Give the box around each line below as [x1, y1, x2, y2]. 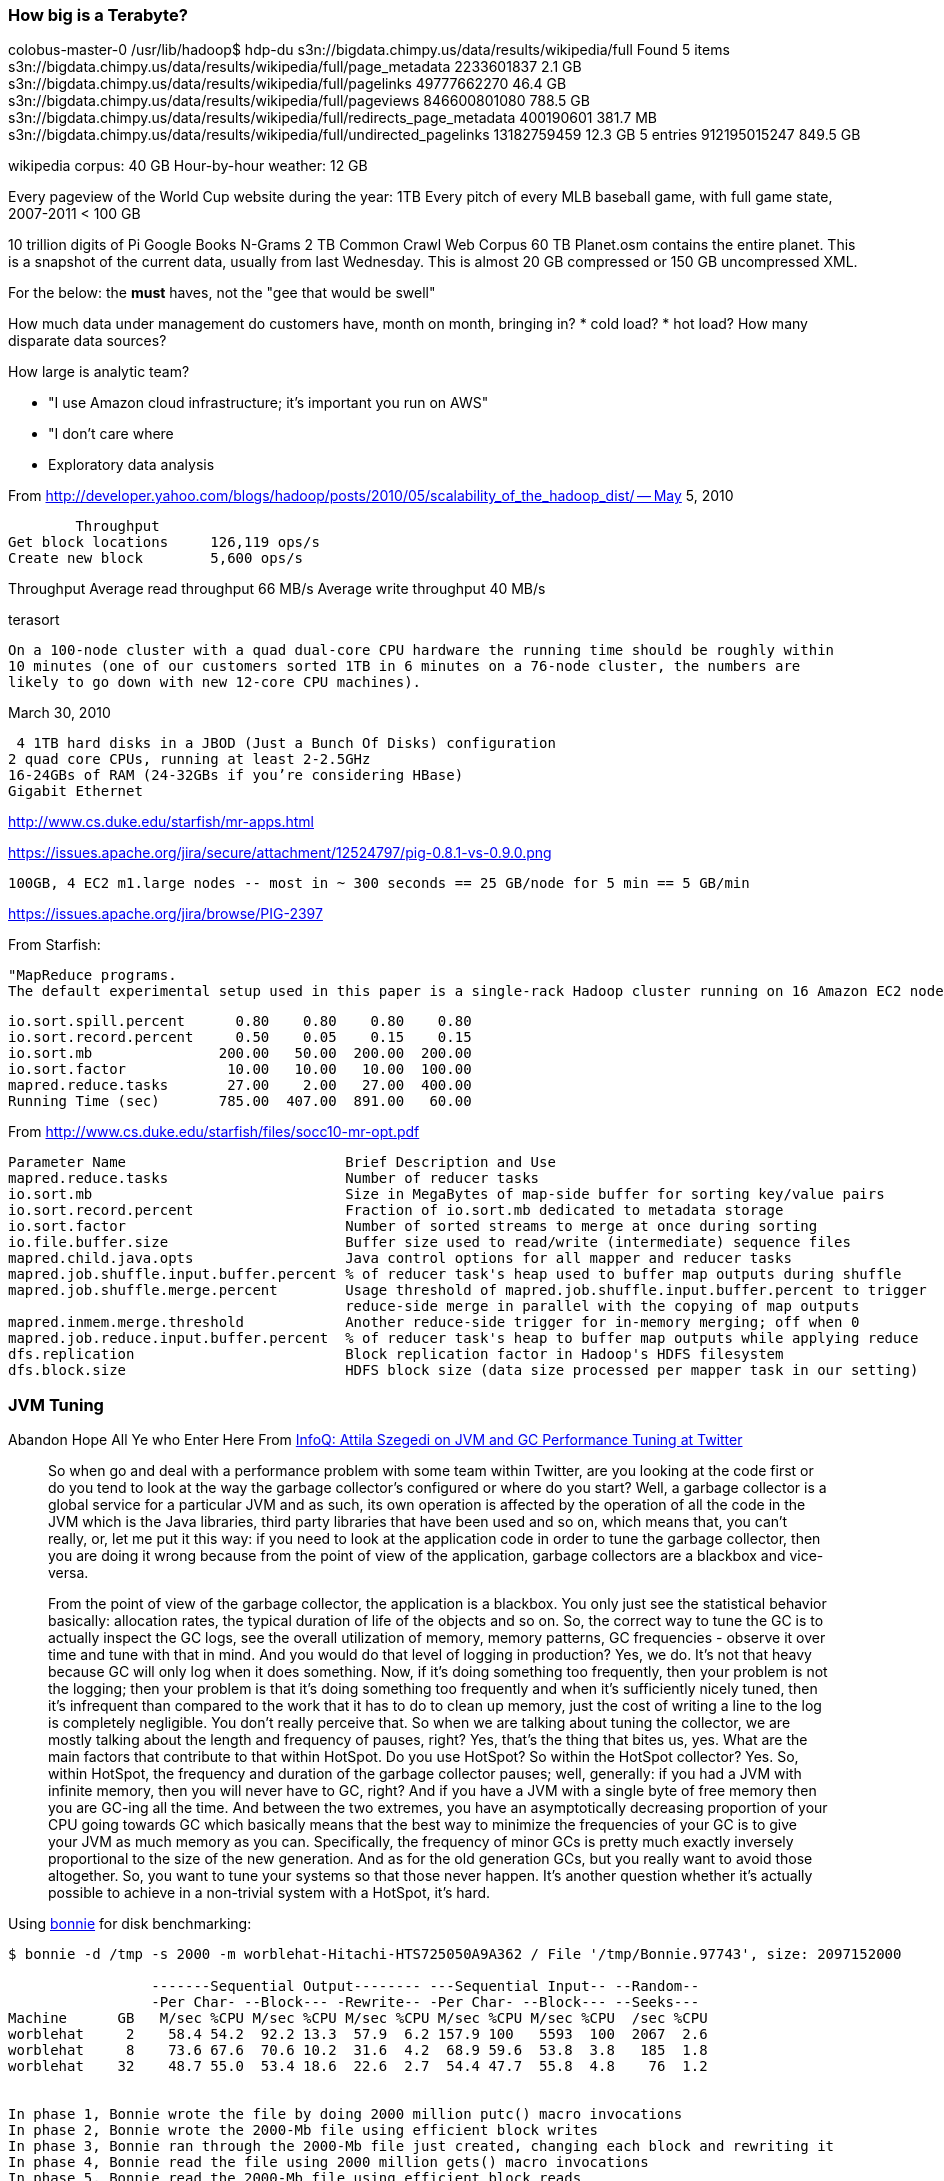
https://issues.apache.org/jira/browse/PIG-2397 [8, 905, 323, 923]
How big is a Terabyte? [8, 5, 188, 25]
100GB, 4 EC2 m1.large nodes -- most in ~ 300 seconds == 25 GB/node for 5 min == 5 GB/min [8, 875, 750, 892]
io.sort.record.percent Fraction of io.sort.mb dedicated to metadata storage [8, 1202, 784, 1219]
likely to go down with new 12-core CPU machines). [8, 674, 422, 691]
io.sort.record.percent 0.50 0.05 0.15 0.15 [8, 1029, 472, 1046]
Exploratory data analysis [48, 456, 215, 474]
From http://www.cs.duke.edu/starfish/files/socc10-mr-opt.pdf [8, 1123, 420, 1141]
